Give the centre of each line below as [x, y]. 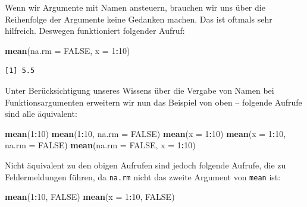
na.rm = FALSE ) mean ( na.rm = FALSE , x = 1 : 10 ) [100, 145]
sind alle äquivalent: [41, 114]
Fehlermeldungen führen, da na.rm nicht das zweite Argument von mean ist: [143, 176]
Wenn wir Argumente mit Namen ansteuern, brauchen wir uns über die [135, 7]
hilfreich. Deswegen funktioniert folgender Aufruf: [95, 31]
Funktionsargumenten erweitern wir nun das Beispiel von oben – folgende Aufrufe [153, 102]
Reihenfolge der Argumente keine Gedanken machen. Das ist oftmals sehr [139, 19]
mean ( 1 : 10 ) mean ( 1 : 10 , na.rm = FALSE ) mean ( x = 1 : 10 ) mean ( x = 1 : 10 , [145, 133]
